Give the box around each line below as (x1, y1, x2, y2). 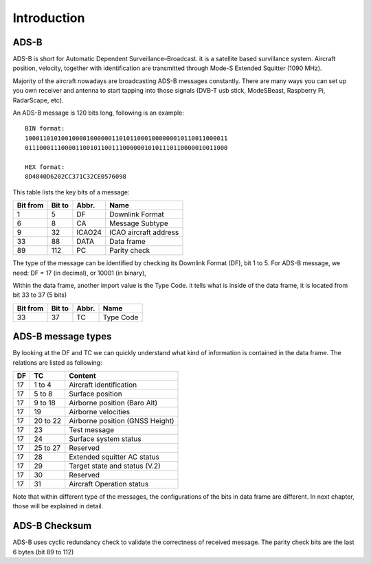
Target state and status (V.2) (69, 461, 161, 471)
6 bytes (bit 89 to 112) (12, 548, 74, 556)
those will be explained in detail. (12, 502, 104, 510)
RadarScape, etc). (12, 96, 64, 104)
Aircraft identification (69, 380, 137, 390)
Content (69, 371, 96, 381)
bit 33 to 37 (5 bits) (12, 291, 67, 299)
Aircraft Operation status (69, 480, 149, 488)
